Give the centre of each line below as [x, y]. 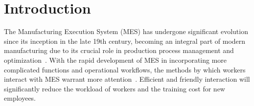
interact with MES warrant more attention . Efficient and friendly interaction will [127, 79]
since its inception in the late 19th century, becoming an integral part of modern [125, 41]
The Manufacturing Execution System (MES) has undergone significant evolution [126, 31]
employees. [20, 98]
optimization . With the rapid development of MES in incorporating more [115, 60]
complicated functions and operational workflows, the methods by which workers [125, 69]
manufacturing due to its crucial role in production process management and [119, 50]
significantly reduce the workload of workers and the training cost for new [115, 88]
